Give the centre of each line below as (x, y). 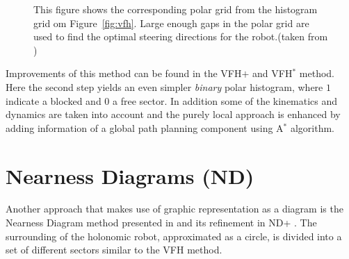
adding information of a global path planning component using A (145, 127)
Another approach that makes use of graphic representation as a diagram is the (174, 209)
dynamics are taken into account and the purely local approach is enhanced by (173, 114)
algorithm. (312, 127)
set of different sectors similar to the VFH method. (114, 250)
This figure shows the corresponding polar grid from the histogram (176, 9)
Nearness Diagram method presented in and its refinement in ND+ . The (161, 223)
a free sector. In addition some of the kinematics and (225, 100)
